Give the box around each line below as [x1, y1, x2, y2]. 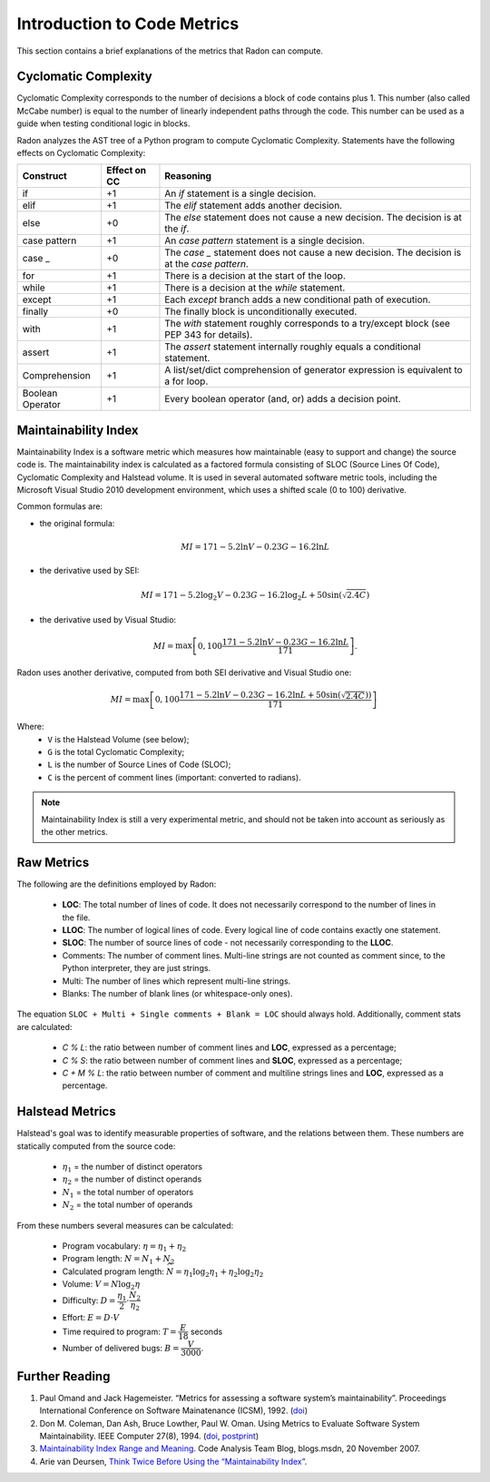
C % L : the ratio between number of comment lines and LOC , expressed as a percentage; [62, 1042, 397, 1053]
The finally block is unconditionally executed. [164, 305, 358, 318]
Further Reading [16, 1369, 111, 1384]
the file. [62, 912, 91, 923]
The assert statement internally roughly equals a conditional [164, 340, 421, 353]
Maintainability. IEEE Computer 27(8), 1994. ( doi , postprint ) [39, 1430, 259, 1442]
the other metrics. [41, 826, 108, 837]
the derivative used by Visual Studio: [39, 613, 177, 625]
